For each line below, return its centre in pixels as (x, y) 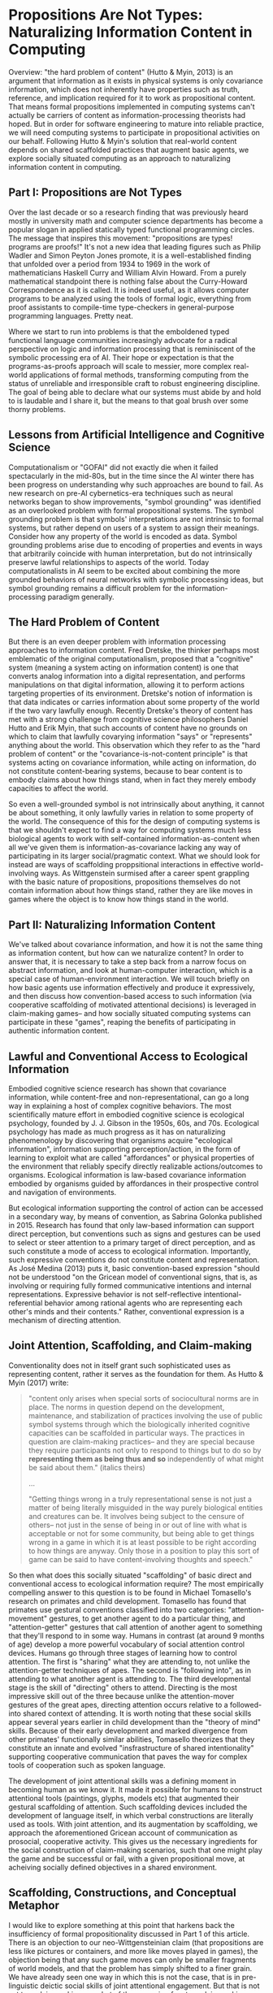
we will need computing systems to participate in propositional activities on (134, 132)
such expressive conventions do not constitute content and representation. (134, 1260)
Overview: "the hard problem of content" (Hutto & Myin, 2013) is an (121, 72)
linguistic (24, 1986)
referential (26, 1303)
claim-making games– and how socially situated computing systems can (130, 1014)
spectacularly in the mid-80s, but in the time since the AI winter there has (131, 475)
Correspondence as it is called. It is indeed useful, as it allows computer (129, 289)
